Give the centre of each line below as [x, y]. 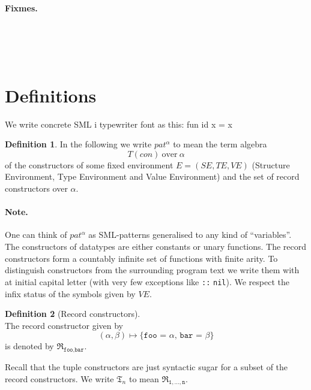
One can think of [36, 235]
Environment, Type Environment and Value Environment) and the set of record [152, 176]
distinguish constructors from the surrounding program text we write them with [152, 270]
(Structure [271, 164]
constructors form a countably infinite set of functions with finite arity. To [141, 258]
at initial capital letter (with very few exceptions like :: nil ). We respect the [147, 281]
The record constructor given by [64, 325]
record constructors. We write [59, 378]
